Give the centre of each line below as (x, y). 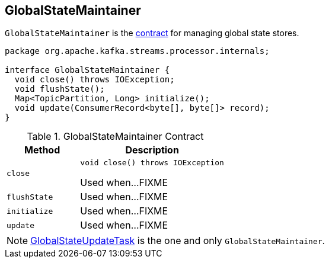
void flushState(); (60, 89)
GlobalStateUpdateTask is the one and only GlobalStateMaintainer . (178, 241)
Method (42, 150)
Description (152, 150)
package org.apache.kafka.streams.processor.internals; (137, 51)
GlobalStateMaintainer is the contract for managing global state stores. (152, 33)
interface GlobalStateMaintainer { (87, 70)
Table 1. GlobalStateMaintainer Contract (115, 137)
